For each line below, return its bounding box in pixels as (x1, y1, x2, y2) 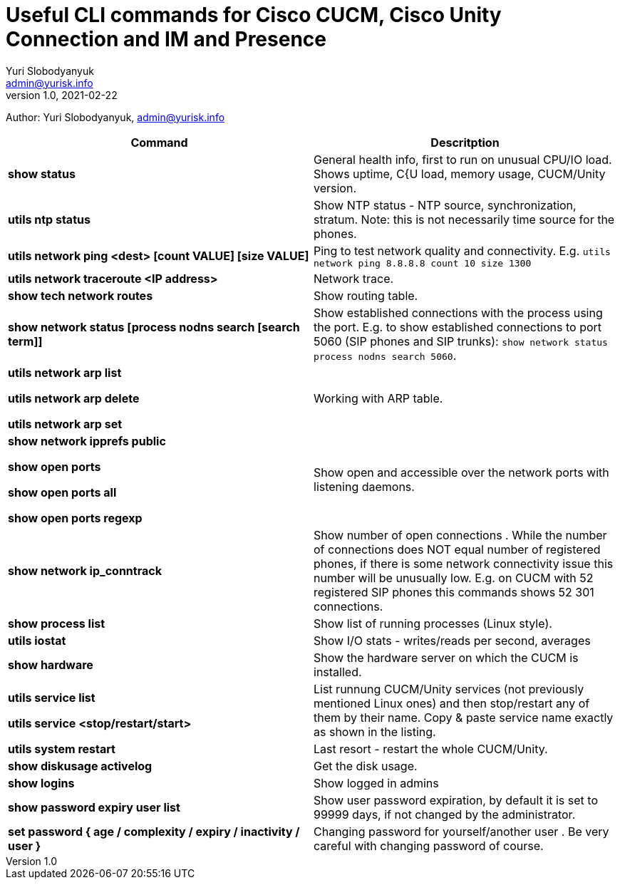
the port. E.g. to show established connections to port (314, 319, 602, 334)
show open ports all (8, 485, 117, 500)
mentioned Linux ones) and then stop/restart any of (314, 695, 590, 710)
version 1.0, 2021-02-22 (6, 88, 118, 101)
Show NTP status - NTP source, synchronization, (314, 197, 577, 212)
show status (8, 166, 76, 181)
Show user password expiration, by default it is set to (314, 792, 598, 807)
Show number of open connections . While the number (314, 527, 607, 542)
